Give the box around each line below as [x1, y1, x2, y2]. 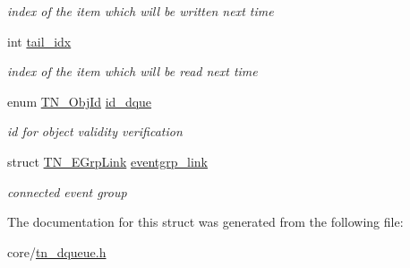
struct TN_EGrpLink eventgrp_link [7, 151, 208, 170]
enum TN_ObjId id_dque [7, 91, 152, 110]
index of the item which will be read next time [7, 62, 258, 81]
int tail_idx [7, 31, 72, 50]
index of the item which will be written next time [7, 2, 274, 20]
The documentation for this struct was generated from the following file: [7, 212, 404, 231]
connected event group [7, 182, 127, 201]
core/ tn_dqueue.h [7, 242, 107, 261]
